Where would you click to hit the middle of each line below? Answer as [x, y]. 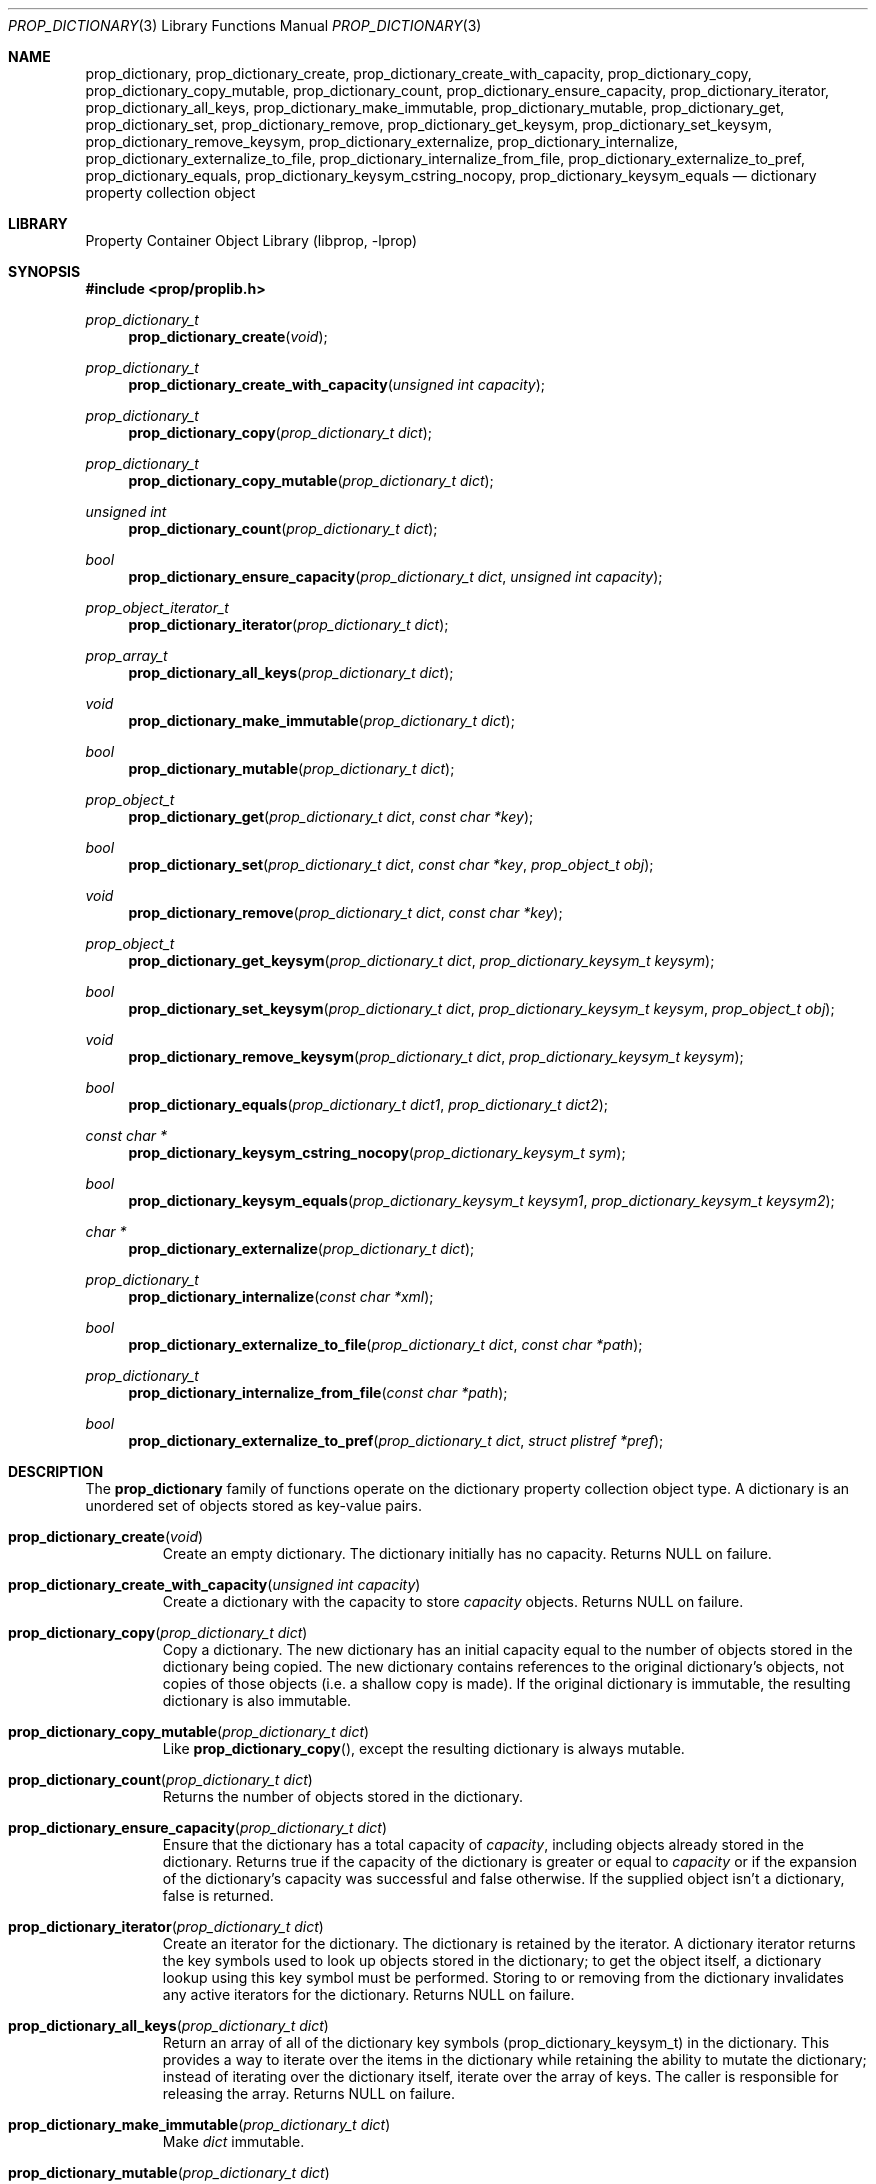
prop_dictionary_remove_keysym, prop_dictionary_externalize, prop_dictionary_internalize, [382, 141]
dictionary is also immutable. [257, 1700]
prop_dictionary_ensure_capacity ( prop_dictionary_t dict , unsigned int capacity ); [395, 576]
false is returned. [218, 1895]
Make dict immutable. [233, 2141]
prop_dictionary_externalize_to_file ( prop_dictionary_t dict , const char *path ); [385, 1344]
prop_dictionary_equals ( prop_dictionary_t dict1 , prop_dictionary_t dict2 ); [368, 1104]
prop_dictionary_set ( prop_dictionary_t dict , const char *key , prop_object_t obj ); [391, 864]
